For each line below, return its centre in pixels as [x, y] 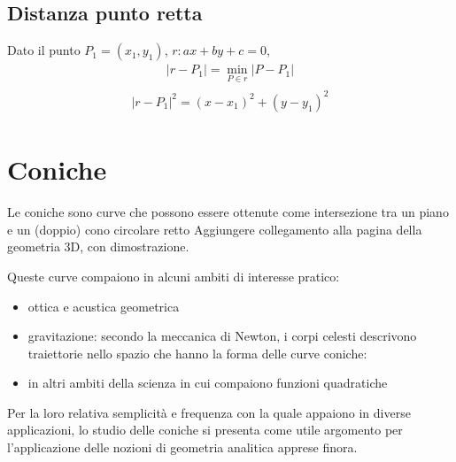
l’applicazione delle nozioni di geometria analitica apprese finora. [182, 447]
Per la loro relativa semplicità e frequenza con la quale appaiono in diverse [209, 412]
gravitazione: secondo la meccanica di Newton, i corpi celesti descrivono [222, 336]
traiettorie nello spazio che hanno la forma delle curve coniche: [197, 353]
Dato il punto [44, 50]
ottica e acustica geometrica [104, 306]
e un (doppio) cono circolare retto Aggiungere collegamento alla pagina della [215, 229]
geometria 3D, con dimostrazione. [98, 246]
